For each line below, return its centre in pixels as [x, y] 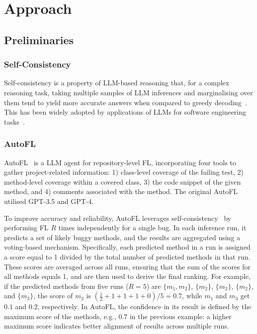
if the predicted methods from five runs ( [66, 286]
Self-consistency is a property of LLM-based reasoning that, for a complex [117, 83]
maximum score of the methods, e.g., [60, 316]
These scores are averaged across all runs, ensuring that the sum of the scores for [128, 266]
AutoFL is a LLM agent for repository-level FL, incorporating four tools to [120, 162]
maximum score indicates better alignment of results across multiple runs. [117, 326]
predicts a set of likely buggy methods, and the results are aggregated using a [122, 237]
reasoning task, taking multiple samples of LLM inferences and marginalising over [128, 92]
